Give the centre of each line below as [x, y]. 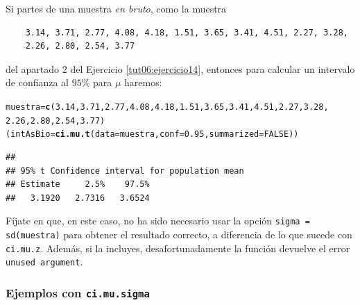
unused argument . [44, 262]
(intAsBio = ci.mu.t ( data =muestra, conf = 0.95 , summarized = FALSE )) [152, 134]
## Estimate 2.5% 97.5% [78, 184]
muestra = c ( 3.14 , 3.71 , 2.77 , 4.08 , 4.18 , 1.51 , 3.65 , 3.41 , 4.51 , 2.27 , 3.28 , [167, 107]
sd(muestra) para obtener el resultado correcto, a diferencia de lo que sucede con [179, 234]
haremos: [143, 82]
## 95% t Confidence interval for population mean [125, 171]
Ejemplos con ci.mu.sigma [78, 292]
